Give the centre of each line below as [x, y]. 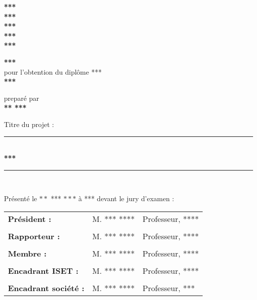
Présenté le [21, 198]
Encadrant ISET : [43, 270]
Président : [30, 218]
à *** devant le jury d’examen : [126, 198]
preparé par [21, 98]
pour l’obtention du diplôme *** [53, 71]
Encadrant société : [46, 288]
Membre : [27, 253]
